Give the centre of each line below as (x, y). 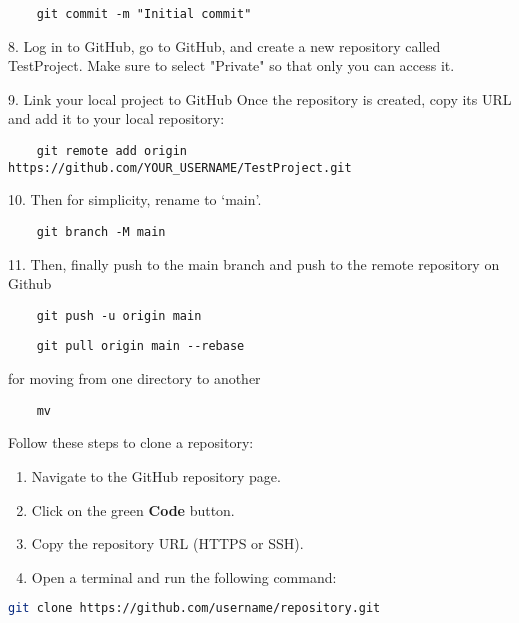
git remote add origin (111, 151)
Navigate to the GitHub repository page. (156, 475)
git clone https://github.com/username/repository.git (194, 608)
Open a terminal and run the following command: (184, 576)
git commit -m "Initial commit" (144, 14)
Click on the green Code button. (133, 509)
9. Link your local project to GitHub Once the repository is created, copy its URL (260, 98)
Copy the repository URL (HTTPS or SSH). (167, 543)
